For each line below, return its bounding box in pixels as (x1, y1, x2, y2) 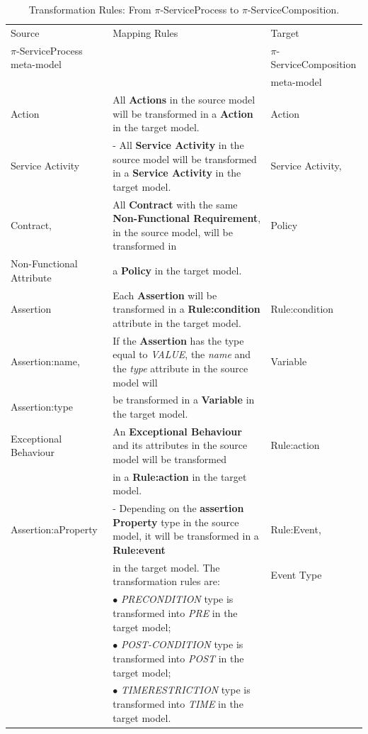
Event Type (270, 567, 322, 582)
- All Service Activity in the (113, 138, 244, 152)
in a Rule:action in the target (113, 469, 247, 484)
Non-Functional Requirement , (113, 211, 261, 226)
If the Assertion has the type (113, 333, 244, 347)
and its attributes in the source (113, 438, 248, 452)
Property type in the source (113, 514, 239, 529)
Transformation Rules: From (28, 2, 151, 16)
